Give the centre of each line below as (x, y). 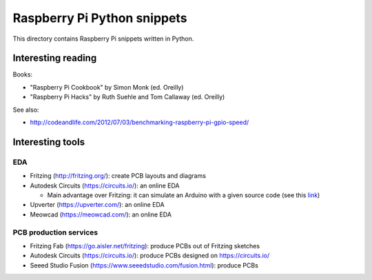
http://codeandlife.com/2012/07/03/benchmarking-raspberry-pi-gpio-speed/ (139, 122)
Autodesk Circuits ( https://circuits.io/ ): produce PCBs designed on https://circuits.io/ (150, 256)
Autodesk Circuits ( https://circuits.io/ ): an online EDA (105, 186)
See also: (26, 110)
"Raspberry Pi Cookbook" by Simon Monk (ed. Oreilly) (107, 87)
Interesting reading (55, 58)
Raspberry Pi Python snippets (100, 18)
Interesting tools (49, 142)
